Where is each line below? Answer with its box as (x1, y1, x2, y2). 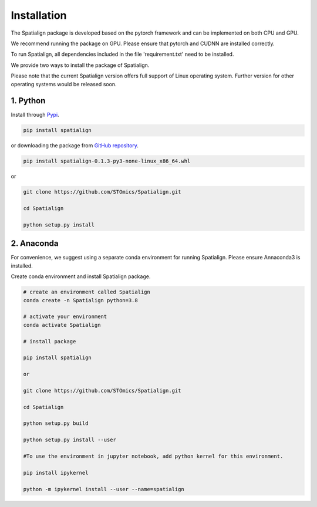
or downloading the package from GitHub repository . (11, 142, 139, 149)
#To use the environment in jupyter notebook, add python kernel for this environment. (23, 452, 284, 459)
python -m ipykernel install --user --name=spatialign (23, 486, 184, 492)
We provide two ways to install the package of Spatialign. (11, 62, 150, 69)
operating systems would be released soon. (11, 80, 117, 87)
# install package (23, 338, 76, 344)
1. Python (11, 96, 46, 106)
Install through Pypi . (11, 111, 59, 119)
